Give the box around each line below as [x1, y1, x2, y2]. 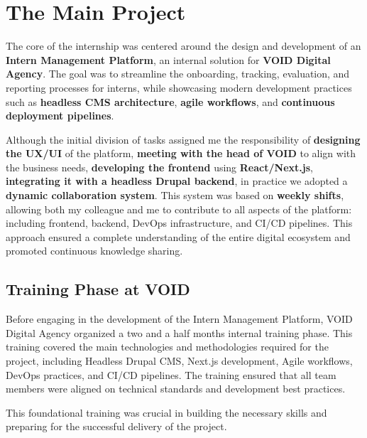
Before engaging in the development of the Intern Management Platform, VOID [6, 311, 353, 326]
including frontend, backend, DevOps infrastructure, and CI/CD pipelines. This [6, 215, 353, 230]
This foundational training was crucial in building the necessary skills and [6, 405, 327, 420]
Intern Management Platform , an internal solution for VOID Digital [6, 52, 331, 67]
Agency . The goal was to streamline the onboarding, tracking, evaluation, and [6, 66, 350, 81]
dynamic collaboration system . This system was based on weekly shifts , [6, 188, 344, 203]
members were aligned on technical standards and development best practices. [6, 381, 346, 396]
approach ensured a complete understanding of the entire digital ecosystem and [6, 229, 351, 244]
